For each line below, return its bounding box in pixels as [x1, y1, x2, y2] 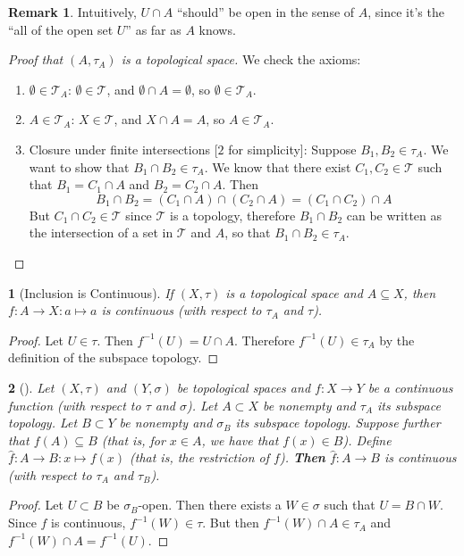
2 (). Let [8, 378, 55, 396]
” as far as [125, 20, 181, 38]
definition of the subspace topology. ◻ [8, 348, 219, 367]
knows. [198, 20, 236, 38]
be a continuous [367, 378, 453, 396]
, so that [224, 223, 271, 242]
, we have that [201, 430, 279, 449]
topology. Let [8, 413, 78, 432]
